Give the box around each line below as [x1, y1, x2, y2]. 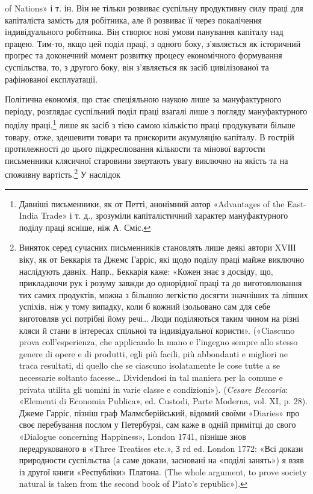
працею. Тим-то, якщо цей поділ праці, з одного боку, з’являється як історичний [5, 37, 301, 49]
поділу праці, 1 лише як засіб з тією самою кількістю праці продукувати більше [5, 117, 296, 131]
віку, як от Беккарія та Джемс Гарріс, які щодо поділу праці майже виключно [19, 253, 305, 265]
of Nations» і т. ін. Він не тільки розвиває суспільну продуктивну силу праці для [5, 2, 303, 14]
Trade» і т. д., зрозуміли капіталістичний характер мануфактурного [40, 209, 288, 222]
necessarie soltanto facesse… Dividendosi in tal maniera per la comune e [19, 370, 283, 383]
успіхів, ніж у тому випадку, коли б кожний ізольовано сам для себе [19, 300, 270, 313]
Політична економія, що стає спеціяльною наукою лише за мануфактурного [5, 93, 282, 105]
